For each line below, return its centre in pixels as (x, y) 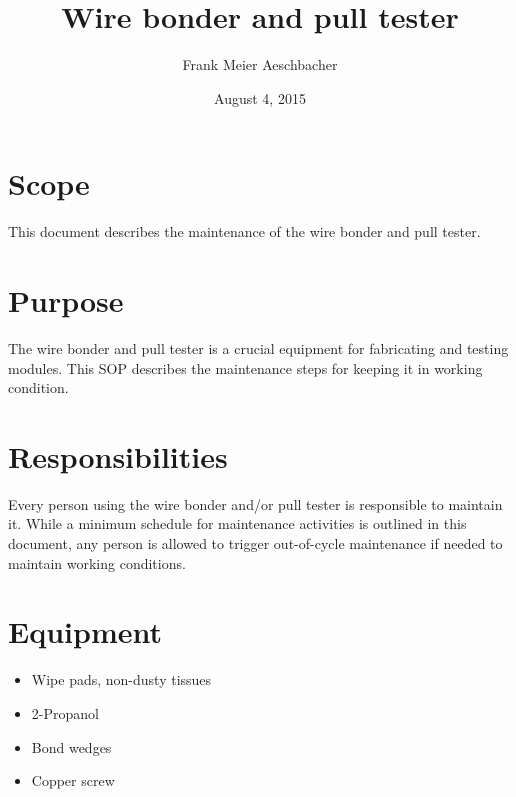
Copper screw (73, 780)
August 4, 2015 (260, 97)
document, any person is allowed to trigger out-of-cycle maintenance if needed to (255, 543)
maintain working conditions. (97, 562)
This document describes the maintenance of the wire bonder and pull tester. (244, 231)
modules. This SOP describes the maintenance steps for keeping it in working (245, 367)
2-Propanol (65, 712)
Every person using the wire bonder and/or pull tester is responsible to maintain (255, 503)
